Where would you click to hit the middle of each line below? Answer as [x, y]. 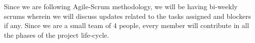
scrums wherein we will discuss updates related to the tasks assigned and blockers [127, 16]
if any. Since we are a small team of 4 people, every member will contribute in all [127, 25]
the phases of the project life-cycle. [56, 35]
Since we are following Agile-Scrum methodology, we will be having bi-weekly [121, 6]
